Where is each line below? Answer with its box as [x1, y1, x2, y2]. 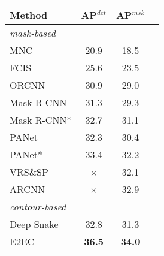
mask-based [10, 26, 56, 40]
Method [10, 8, 48, 22]
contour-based [10, 200, 66, 213]
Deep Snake [10, 217, 59, 231]
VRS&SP [10, 165, 48, 179]
